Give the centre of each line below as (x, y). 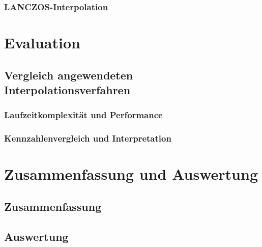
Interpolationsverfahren (67, 90)
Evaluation (42, 43)
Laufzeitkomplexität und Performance (83, 115)
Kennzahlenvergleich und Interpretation (88, 138)
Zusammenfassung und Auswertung (131, 174)
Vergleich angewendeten (69, 75)
